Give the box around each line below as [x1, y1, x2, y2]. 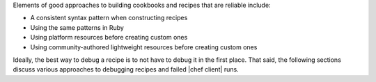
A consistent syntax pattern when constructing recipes [30, 14, 188, 22]
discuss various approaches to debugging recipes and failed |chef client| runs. [13, 65, 240, 74]
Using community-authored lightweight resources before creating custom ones [30, 42, 258, 51]
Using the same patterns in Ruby [30, 23, 125, 31]
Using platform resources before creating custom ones [30, 33, 188, 42]
